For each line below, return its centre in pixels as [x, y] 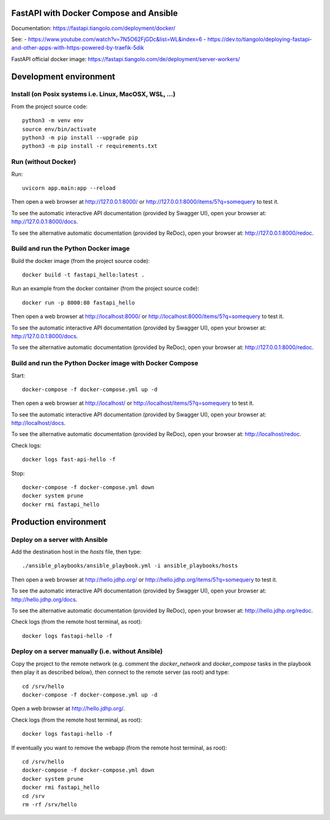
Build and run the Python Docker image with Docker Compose [105, 363]
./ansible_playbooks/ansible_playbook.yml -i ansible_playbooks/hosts [130, 566]
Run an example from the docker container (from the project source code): [105, 289]
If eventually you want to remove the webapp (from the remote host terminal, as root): [119, 748]
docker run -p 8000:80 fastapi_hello [79, 302]
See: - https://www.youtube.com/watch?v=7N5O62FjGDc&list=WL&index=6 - [109, 39]
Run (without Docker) [44, 162]
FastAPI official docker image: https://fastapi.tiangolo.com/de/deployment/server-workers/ [126, 59]
